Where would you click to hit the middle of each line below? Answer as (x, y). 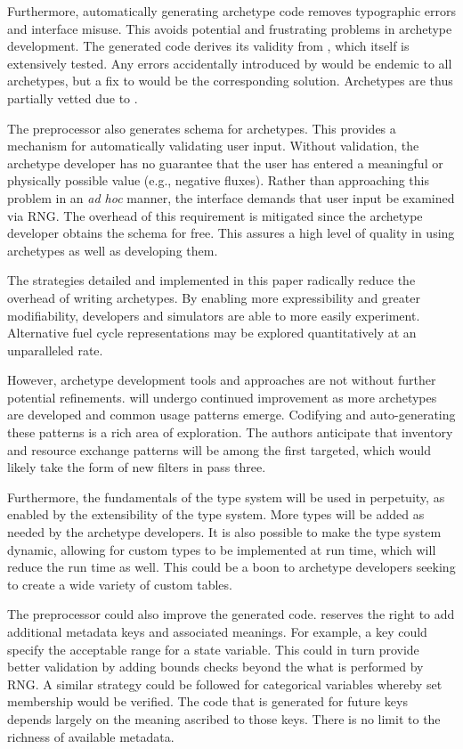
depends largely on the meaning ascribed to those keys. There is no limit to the (224, 718)
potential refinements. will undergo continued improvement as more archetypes (222, 397)
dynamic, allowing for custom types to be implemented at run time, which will (222, 549)
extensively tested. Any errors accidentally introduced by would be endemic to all (230, 63)
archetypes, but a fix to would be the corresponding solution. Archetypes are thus (230, 81)
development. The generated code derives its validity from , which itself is (208, 46)
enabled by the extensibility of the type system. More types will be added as (216, 514)
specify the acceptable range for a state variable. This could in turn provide (213, 649)
